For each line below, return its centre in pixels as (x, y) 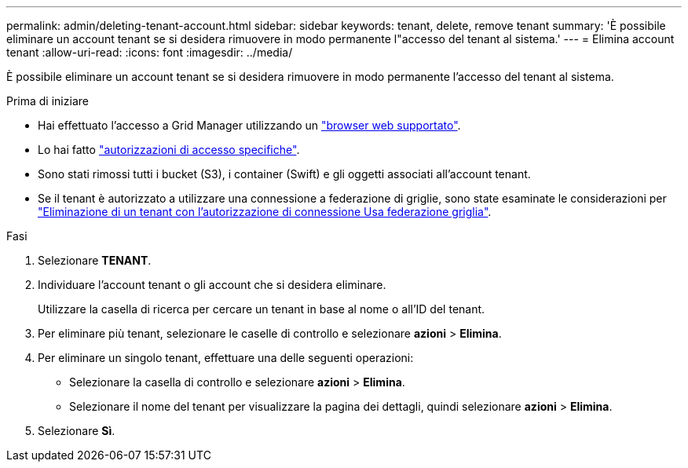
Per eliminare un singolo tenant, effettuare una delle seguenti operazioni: (226, 358)
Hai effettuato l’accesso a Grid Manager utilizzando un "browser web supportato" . (249, 125)
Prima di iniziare (48, 101)
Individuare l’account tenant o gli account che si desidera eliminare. (212, 285)
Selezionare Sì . (77, 431)
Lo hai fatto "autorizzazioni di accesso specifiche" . (169, 150)
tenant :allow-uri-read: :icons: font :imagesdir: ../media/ (150, 52)
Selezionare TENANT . (95, 260)
